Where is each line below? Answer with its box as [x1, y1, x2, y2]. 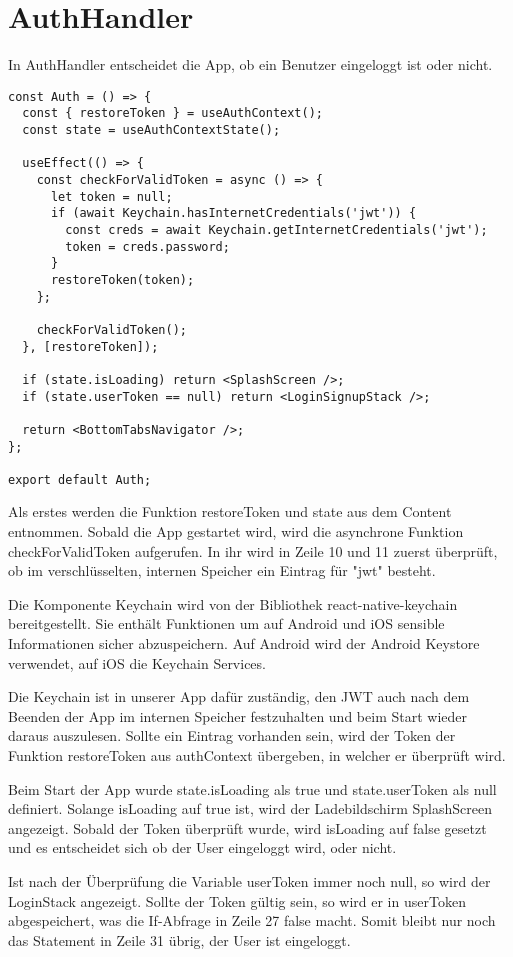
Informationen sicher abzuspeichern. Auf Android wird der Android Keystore [8, 633, 480, 654]
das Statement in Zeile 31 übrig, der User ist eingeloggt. [8, 929, 351, 950]
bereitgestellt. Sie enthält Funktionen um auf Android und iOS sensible [8, 613, 445, 634]
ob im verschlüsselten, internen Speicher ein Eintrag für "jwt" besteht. [8, 560, 436, 581]
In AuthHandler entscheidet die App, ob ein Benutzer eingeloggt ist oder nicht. [8, 54, 493, 75]
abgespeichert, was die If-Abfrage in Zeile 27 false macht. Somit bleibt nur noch [8, 910, 496, 931]
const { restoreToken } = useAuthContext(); [22, 106, 323, 121]
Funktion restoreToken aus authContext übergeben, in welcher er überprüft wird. [8, 745, 506, 765]
